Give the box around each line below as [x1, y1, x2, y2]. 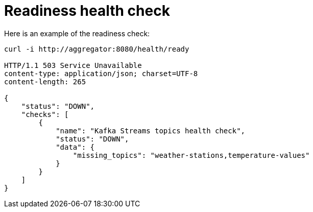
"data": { [56, 143, 95, 151]
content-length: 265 [4, 77, 86, 86]
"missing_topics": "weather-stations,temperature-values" [73, 151, 310, 159]
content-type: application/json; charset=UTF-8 [4, 69, 198, 78]
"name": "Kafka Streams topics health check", [56, 126, 246, 135]
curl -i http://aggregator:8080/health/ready [4, 44, 189, 53]
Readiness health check [4, 2, 170, 19]
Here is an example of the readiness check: [4, 29, 150, 38]
